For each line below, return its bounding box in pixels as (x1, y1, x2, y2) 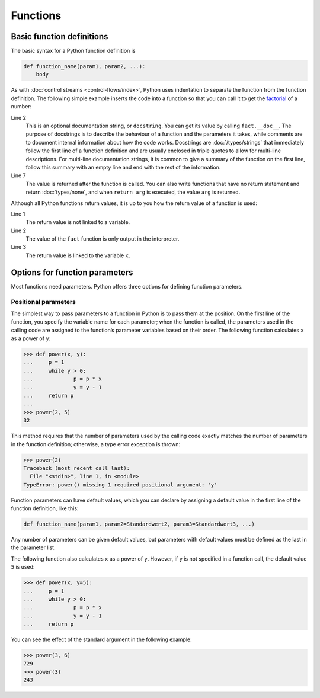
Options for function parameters (11, 267, 133, 277)
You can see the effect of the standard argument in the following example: (11, 636, 192, 643)
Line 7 (11, 172, 26, 179)
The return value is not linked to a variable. (25, 219, 130, 226)
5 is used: (11, 563, 35, 571)
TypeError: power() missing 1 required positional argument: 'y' (23, 481, 217, 488)
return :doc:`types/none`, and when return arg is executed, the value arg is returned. (25, 188, 241, 196)
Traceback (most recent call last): (23, 465, 130, 471)
